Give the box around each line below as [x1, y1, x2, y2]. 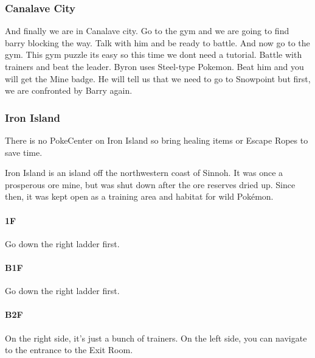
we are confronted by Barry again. [5, 84, 133, 97]
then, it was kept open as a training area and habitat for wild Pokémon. [5, 190, 274, 203]
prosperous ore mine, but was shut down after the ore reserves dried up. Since [5, 178, 296, 191]
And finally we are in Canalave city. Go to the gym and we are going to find [5, 24, 289, 37]
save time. [5, 146, 43, 158]
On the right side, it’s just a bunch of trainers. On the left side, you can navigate [5, 331, 307, 344]
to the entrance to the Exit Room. [5, 343, 133, 356]
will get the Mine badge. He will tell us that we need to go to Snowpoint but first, [5, 72, 311, 85]
